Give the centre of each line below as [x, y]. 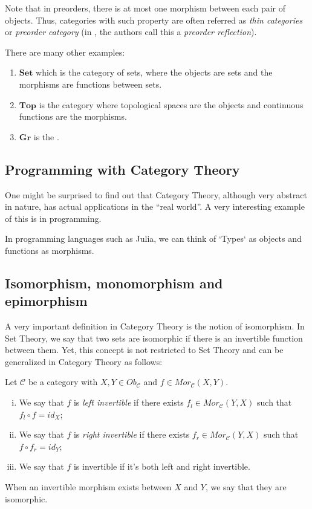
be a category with [63, 382]
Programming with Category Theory [122, 169]
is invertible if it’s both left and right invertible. [162, 466]
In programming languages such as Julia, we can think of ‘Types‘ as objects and [153, 238]
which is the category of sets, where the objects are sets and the [154, 72]
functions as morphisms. [50, 250]
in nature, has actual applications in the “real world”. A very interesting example [155, 206]
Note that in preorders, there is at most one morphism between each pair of [145, 8]
